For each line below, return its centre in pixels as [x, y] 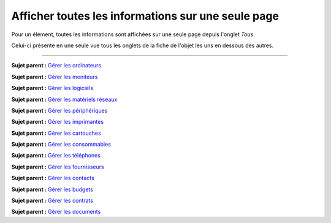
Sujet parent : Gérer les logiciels [52, 88]
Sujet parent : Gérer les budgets [52, 189]
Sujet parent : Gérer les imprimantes [58, 122]
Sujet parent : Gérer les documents [56, 212]
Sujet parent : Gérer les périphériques [59, 110]
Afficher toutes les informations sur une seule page [145, 16]
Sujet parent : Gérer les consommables [61, 145]
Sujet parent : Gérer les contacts [53, 178]
